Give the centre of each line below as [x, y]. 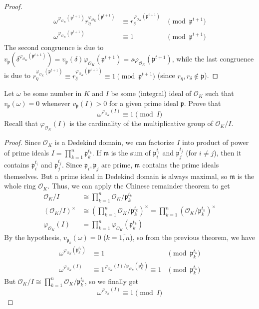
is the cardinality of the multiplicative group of [141, 123]
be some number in [52, 93]
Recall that [21, 123]
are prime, [117, 165]
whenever [56, 103]
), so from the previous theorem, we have [192, 237]
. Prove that [202, 103]
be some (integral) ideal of [151, 93]
